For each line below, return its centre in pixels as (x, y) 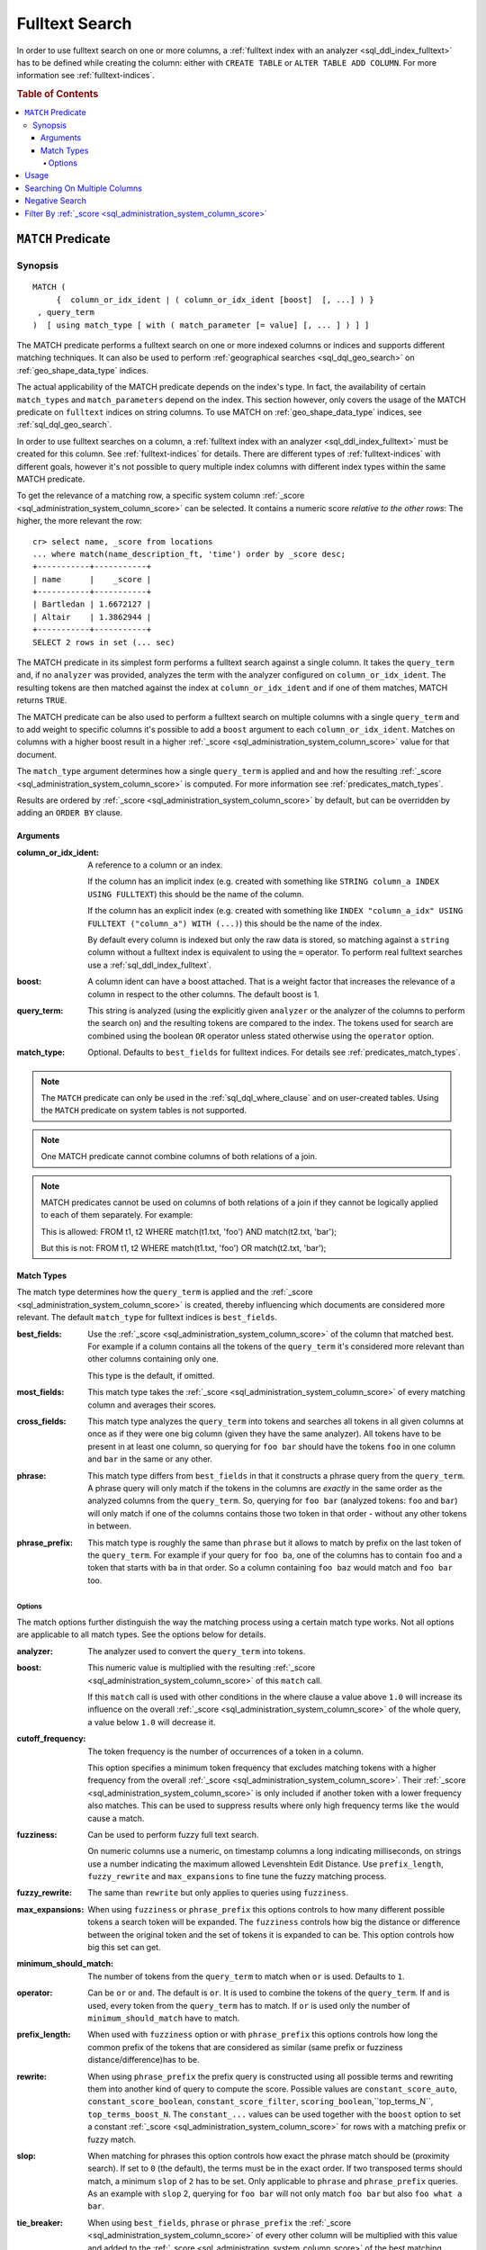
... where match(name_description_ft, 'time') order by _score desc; (189, 554)
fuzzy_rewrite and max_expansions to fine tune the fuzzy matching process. (237, 1876)
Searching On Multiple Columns (84, 188)
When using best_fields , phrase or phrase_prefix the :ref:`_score (219, 2222)
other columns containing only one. (153, 1359)
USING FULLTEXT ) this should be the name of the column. (196, 894)
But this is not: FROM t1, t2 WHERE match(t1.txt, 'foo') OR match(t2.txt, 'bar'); (184, 1248)
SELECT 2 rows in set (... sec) (104, 642)
